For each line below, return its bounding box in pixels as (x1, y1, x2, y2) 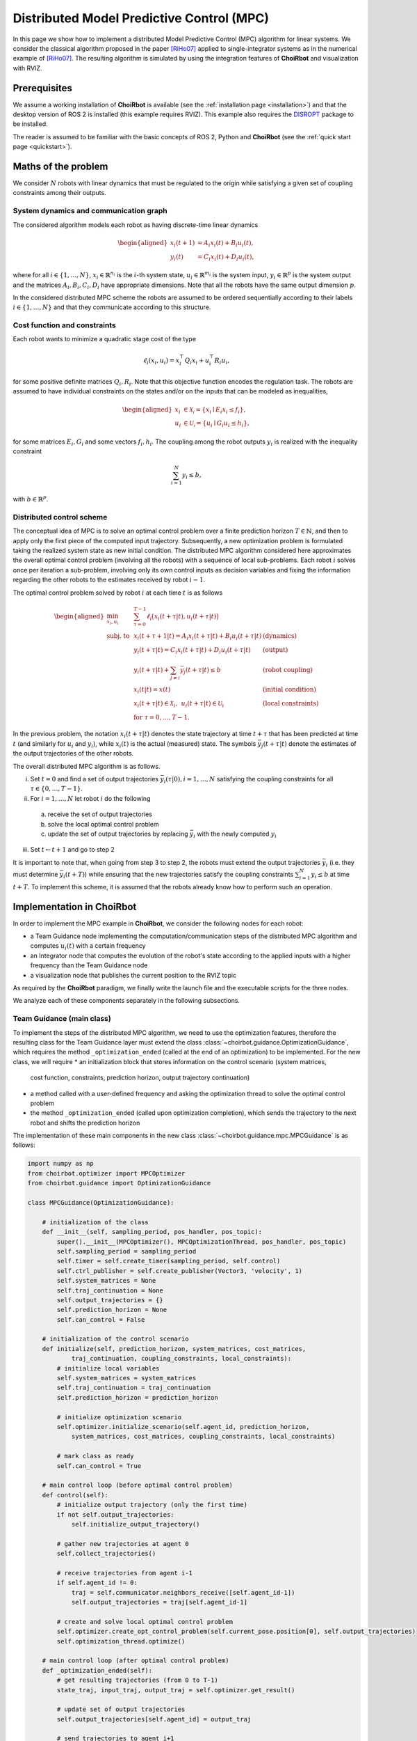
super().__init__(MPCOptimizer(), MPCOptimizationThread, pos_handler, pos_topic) (56, 1238, 347, 1246)
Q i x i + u (184, 356, 210, 366)
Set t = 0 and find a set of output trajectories (30, 775, 159, 783)
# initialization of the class (42, 1218, 149, 1226)
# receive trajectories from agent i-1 (56, 1569, 193, 1577)
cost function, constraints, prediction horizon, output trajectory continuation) (30, 1073, 250, 1082)
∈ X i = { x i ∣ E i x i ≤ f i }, (183, 405, 246, 415)
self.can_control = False (56, 1315, 145, 1323)
